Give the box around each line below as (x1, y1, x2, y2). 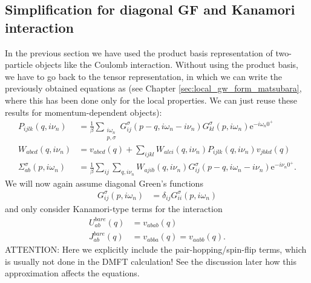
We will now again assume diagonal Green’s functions (5, 176, 203, 189)
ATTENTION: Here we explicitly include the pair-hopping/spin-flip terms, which (5, 243, 307, 256)
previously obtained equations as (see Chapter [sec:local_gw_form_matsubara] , (5, 82, 302, 95)
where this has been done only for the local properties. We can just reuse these (5, 93, 297, 106)
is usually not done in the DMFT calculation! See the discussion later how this (5, 255, 296, 267)
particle (5, 58, 33, 71)
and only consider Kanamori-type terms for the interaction (5, 202, 223, 215)
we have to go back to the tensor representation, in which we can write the (5, 70, 282, 82)
